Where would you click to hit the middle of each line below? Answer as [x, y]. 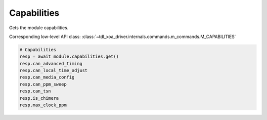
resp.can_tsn [35, 91]
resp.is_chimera [39, 98]
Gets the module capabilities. [39, 28]
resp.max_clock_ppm [43, 105]
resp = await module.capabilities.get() [69, 57]
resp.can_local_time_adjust [53, 71]
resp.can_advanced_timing [51, 63]
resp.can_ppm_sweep [43, 84]
